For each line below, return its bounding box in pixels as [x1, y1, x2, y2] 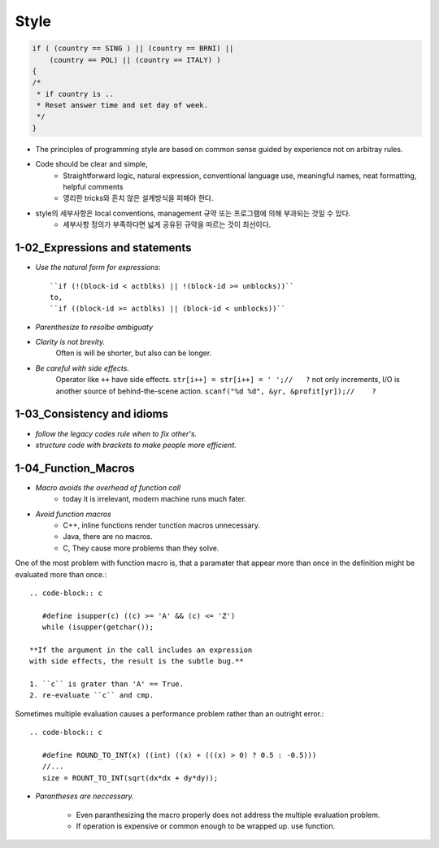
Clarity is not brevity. [35, 337, 106, 347]
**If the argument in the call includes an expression [29, 645, 253, 654]
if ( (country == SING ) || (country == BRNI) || [32, 44, 234, 53]
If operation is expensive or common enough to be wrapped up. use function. [76, 821, 336, 831]
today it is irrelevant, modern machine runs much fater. [63, 494, 247, 504]
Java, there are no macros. [63, 532, 154, 541]
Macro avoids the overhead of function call [35, 482, 181, 492]
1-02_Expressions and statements [15, 241, 192, 255]
